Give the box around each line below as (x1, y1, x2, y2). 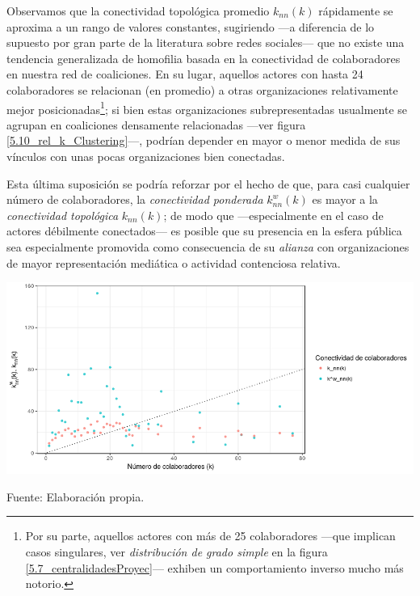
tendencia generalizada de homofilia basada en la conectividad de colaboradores (6, 49, 401, 66)
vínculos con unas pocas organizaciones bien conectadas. (6, 148, 285, 164)
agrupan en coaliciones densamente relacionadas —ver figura (6, 116, 306, 133)
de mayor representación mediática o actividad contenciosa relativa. (6, 254, 341, 271)
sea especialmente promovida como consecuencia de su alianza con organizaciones (6, 238, 409, 255)
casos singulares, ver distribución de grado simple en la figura (25, 543, 328, 560)
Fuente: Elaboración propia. (6, 488, 145, 505)
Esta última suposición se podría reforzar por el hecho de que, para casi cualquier (6, 175, 410, 192)
